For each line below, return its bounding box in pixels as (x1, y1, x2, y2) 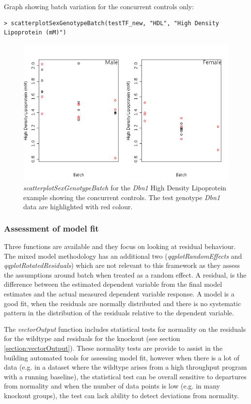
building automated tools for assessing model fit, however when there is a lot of (4, 352, 239, 362)
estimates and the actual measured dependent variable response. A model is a (4, 289, 235, 298)
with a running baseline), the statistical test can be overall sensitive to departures (4, 371, 247, 381)
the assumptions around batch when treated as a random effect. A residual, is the (4, 269, 247, 280)
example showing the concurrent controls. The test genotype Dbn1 (23, 192, 220, 202)
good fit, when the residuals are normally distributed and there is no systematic (4, 298, 241, 308)
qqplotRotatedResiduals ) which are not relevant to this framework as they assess (4, 260, 240, 270)
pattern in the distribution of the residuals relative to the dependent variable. (4, 308, 234, 318)
